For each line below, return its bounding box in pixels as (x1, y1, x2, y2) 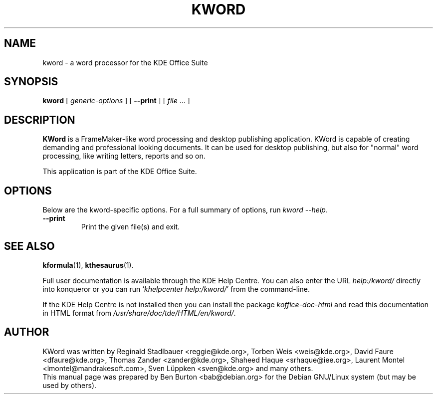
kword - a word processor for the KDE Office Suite (42, 58, 208, 67)
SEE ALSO (4, 239, 55, 252)
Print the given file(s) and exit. (81, 222, 180, 231)
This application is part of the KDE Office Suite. (42, 167, 197, 176)
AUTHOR (4, 326, 49, 339)
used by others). (42, 381, 97, 390)
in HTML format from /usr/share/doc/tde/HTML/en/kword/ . (42, 308, 236, 317)
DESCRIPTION (4, 113, 75, 126)
